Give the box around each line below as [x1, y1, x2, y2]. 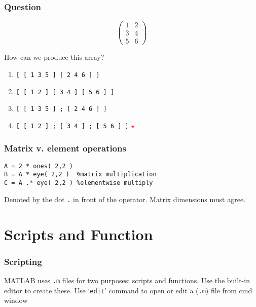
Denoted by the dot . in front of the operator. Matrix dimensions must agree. [4, 194, 246, 204]
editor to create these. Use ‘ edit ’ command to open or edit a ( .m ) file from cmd [4, 285, 252, 295]
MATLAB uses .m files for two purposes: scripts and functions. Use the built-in [4, 275, 250, 286]
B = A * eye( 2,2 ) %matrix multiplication [4, 171, 157, 178]
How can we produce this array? [4, 52, 104, 62]
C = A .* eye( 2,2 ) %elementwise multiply [4, 179, 153, 187]
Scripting [4, 255, 42, 267]
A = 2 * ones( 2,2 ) [4, 162, 74, 170]
